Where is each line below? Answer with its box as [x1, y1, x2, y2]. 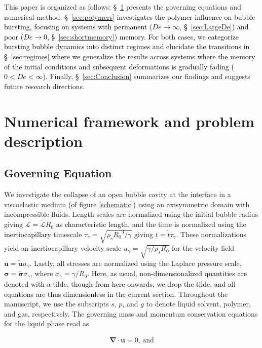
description [4, 130, 83, 151]
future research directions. [4, 81, 85, 91]
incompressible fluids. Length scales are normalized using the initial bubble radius [4, 209, 258, 219]
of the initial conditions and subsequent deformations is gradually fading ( [4, 61, 234, 71]
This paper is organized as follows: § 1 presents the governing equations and [4, 2, 241, 12]
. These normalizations [176, 228, 247, 239]
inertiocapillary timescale [4, 228, 82, 239]
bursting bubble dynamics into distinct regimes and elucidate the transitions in [4, 41, 250, 52]
